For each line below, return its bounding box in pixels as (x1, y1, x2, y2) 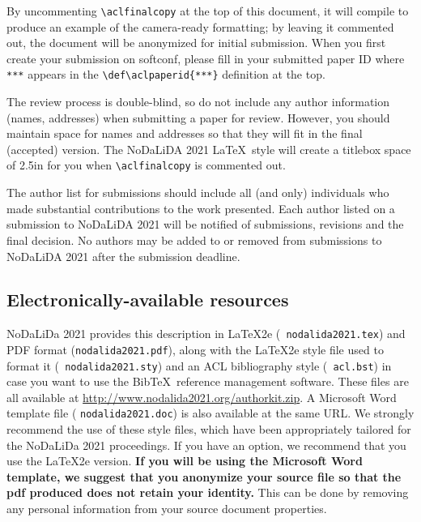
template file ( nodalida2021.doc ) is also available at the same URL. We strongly (6, 404, 415, 421)
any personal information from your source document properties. (6, 500, 327, 517)
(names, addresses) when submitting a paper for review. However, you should (6, 109, 390, 126)
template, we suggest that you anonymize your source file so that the (6, 468, 402, 485)
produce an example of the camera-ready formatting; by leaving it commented (6, 18, 394, 35)
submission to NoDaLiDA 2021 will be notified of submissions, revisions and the (6, 216, 404, 233)
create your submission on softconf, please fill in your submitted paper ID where (6, 49, 405, 66)
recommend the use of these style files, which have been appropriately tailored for (6, 421, 411, 438)
